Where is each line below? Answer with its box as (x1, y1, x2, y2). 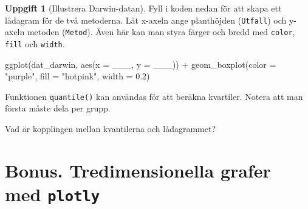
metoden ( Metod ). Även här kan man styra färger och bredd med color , (27, 25, 295, 38)
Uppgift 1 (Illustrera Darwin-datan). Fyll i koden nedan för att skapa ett (5, 2, 282, 14)
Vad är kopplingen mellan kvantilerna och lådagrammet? (5, 122, 216, 134)
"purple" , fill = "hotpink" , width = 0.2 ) (5, 70, 150, 82)
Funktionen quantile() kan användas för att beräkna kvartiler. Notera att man (5, 90, 303, 102)
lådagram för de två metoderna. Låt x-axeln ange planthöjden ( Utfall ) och (5, 13, 287, 26)
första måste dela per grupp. (5, 102, 111, 114)
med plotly (5, 181, 100, 206)
